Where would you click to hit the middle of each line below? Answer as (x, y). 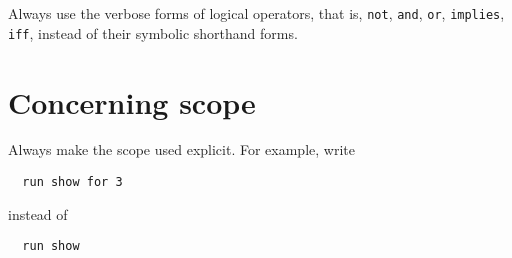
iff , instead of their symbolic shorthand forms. (153, 32)
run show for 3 (72, 182)
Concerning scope (132, 101)
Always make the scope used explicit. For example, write (181, 149)
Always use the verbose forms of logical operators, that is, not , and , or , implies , (256, 13)
